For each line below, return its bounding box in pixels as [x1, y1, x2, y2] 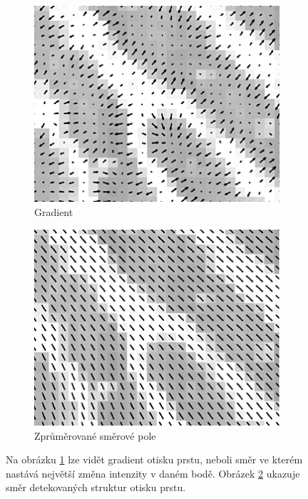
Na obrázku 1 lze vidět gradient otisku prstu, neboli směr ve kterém [6, 452, 303, 467]
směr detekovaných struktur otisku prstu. [6, 480, 186, 495]
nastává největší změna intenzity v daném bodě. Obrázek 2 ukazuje [6, 465, 300, 480]
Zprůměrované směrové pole [34, 428, 156, 443]
